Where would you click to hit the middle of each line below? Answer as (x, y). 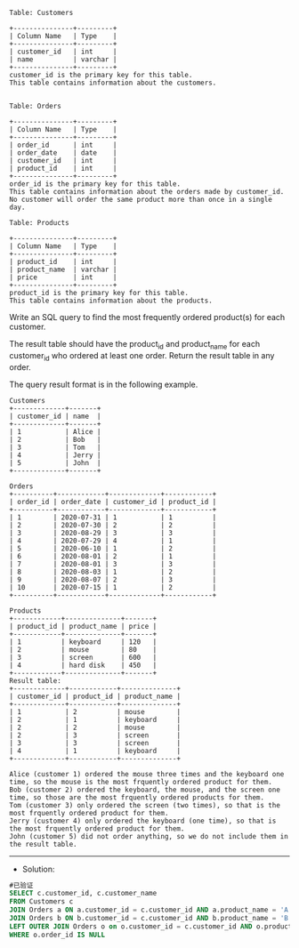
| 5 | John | (55, 462)
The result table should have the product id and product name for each (135, 345)
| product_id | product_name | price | (83, 626)
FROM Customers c (41, 902)
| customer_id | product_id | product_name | (95, 696)
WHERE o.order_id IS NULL (57, 935)
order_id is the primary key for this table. (95, 184)
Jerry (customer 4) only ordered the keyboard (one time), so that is (143, 821)
